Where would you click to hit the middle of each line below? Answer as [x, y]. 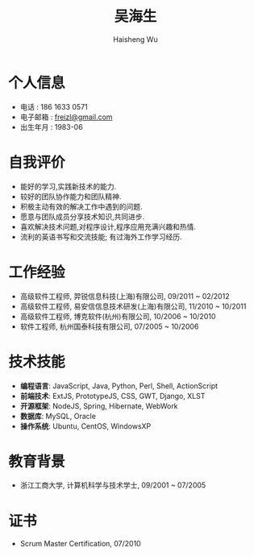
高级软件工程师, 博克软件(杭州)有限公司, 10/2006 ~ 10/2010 [118, 316]
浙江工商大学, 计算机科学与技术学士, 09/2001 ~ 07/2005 [113, 485]
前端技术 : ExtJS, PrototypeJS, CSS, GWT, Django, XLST [112, 396]
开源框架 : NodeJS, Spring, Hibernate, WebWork [99, 406]
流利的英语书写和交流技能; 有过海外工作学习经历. [101, 237]
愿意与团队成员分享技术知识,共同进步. [82, 216]
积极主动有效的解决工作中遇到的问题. [81, 206]
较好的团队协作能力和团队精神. [71, 196]
